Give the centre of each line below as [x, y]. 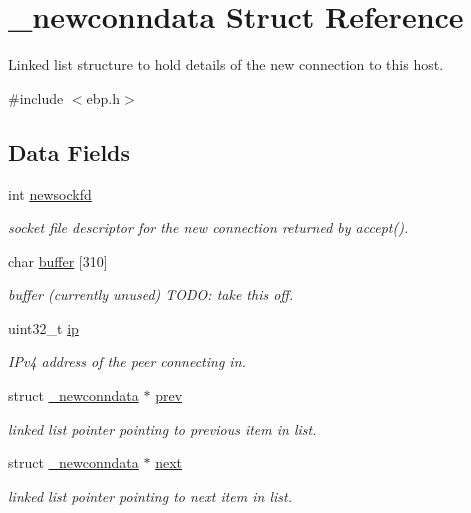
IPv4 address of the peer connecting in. [127, 361]
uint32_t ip [43, 327]
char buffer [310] [58, 260]
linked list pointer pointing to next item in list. [150, 495]
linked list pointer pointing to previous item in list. [162, 428]
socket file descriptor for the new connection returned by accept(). [208, 227]
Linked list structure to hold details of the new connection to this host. [226, 64]
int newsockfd [50, 193]
